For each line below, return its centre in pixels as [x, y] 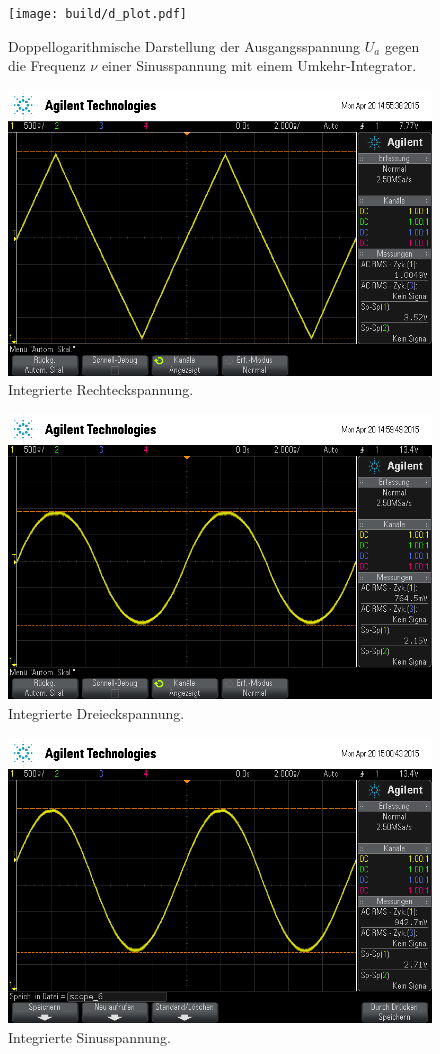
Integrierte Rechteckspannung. [101, 389]
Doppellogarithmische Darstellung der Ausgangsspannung [184, 45]
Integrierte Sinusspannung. [89, 1036]
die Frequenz [47, 65]
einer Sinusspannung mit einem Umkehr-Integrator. [259, 65]
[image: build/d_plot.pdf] [97, 14]
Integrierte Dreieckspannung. [96, 712]
